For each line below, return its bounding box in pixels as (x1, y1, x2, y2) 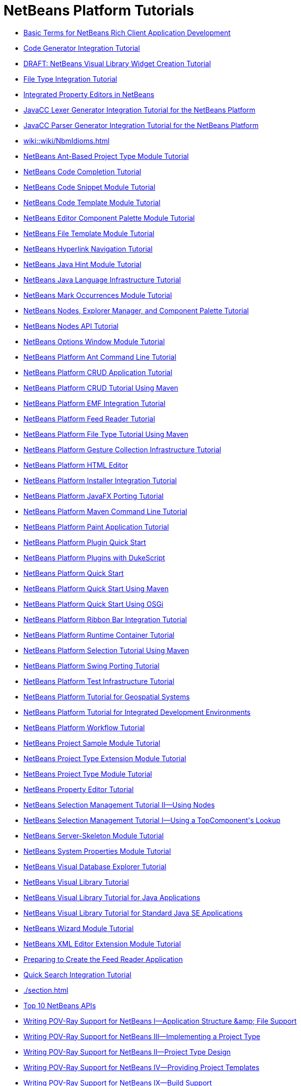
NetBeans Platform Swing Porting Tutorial (23, 661, 159, 670)
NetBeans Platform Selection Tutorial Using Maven (23, 646, 189, 655)
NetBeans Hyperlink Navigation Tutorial (23, 244, 153, 253)
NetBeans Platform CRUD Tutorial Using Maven (23, 383, 178, 392)
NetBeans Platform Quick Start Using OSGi (23, 599, 163, 608)
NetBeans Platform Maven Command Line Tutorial (23, 507, 187, 516)
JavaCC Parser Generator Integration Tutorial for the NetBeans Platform (23, 121, 259, 130)
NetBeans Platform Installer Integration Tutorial (23, 476, 177, 485)
